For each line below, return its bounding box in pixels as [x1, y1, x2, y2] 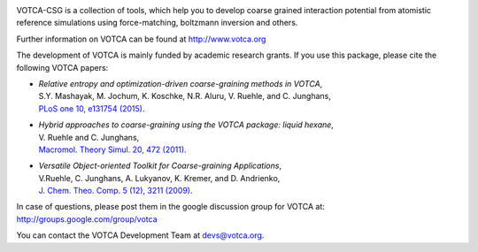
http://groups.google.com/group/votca [16, 213, 158, 225]
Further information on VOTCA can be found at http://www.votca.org [16, 34, 266, 44]
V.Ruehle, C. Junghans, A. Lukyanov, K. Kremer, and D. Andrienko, [38, 172, 281, 183]
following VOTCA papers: [16, 62, 109, 73]
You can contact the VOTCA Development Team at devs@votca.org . [16, 230, 265, 241]
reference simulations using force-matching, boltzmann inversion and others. [16, 18, 298, 28]
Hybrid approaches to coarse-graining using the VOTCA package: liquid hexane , [38, 119, 334, 130]
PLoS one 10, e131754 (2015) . [38, 103, 145, 114]
